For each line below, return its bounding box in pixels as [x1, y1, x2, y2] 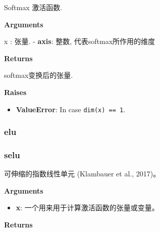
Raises [4, 86, 27, 97]
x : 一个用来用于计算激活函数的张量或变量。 [16, 202, 159, 213]
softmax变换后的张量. [4, 70, 73, 80]
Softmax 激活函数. [4, 2, 63, 12]
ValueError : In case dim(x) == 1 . [16, 104, 126, 114]
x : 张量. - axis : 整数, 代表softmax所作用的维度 [4, 36, 155, 47]
